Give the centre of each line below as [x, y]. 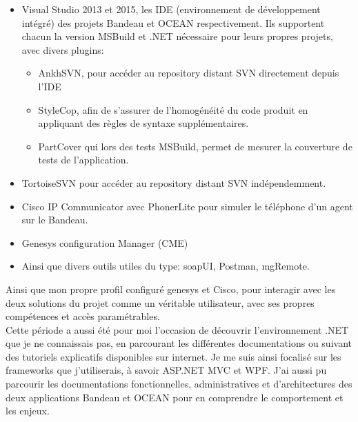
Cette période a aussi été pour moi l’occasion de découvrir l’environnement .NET [177, 329]
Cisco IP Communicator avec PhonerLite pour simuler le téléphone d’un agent [187, 206]
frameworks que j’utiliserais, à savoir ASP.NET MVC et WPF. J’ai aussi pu [166, 370]
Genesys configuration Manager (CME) [105, 242]
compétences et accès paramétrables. [83, 316]
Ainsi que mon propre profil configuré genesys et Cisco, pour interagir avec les [171, 289]
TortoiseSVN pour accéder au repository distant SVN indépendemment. [174, 182]
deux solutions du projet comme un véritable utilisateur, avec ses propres [160, 302]
